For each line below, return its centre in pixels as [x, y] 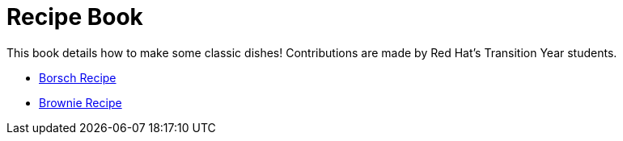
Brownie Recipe [81, 102]
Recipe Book [75, 17]
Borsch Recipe [78, 77]
